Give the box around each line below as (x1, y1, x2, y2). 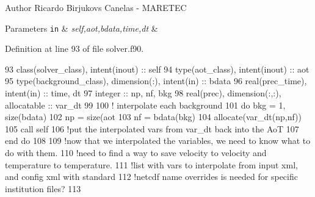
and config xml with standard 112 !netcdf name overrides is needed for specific (5, 170, 298, 183)
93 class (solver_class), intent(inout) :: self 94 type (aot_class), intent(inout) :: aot (5, 62, 310, 75)
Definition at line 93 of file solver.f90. (5, 42, 144, 55)
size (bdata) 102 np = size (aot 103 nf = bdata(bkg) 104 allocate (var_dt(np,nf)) (5, 110, 302, 123)
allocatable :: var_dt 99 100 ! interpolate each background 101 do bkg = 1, (5, 98, 286, 111)
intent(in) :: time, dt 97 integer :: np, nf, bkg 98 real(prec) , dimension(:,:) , (5, 87, 281, 99)
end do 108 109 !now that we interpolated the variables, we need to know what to (5, 134, 311, 147)
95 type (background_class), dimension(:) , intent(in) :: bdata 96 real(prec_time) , (5, 74, 307, 87)
